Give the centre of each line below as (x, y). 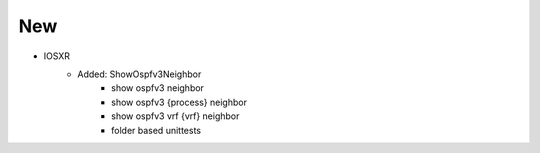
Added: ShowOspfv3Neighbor (139, 74)
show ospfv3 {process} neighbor (179, 102)
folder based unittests (156, 130)
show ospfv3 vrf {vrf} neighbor (175, 116)
